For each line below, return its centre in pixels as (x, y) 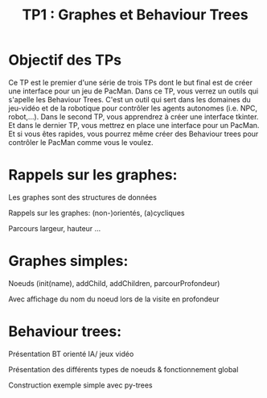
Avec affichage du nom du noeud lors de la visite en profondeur (114, 299)
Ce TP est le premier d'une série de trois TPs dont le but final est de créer (131, 82)
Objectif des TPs (65, 60)
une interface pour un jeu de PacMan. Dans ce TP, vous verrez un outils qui (133, 91)
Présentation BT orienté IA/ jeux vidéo (71, 354)
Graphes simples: (68, 261)
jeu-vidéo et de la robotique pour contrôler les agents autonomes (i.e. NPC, (133, 108)
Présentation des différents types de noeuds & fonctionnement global (123, 369)
